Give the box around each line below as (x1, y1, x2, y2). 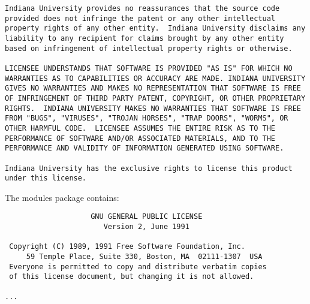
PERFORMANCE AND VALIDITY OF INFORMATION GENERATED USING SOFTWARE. (5, 144, 284, 153)
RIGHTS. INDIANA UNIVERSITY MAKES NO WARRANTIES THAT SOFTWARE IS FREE (5, 104, 301, 113)
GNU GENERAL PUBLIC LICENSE (91, 212, 203, 221)
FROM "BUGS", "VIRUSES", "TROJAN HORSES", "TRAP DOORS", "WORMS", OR (5, 114, 288, 123)
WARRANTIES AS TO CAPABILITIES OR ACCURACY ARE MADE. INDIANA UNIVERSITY (5, 74, 306, 83)
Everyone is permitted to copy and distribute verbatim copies (9, 262, 267, 271)
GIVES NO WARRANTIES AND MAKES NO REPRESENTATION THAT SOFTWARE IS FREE (5, 84, 301, 93)
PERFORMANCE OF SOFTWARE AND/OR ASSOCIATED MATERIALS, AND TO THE (5, 134, 276, 143)
